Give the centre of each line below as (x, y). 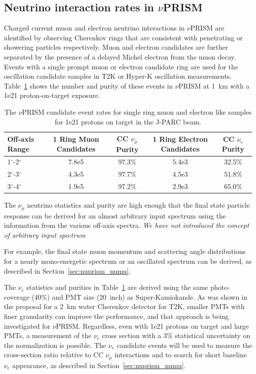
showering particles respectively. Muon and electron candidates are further (116, 47)
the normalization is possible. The (55, 345)
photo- (220, 287)
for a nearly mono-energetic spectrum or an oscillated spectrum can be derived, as (128, 261)
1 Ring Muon (76, 139)
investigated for (27, 326)
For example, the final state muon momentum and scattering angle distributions (125, 251)
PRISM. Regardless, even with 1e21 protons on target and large (152, 326)
